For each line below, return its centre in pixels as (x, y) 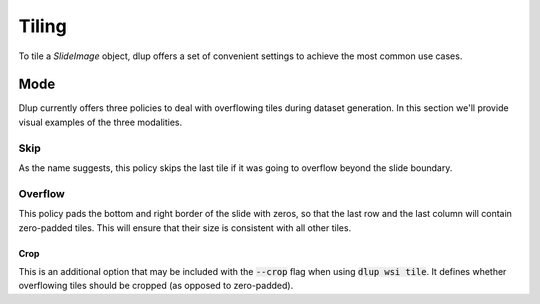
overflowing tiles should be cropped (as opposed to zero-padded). (156, 286)
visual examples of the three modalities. (100, 122)
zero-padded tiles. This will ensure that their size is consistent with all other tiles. (185, 227)
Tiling (42, 26)
